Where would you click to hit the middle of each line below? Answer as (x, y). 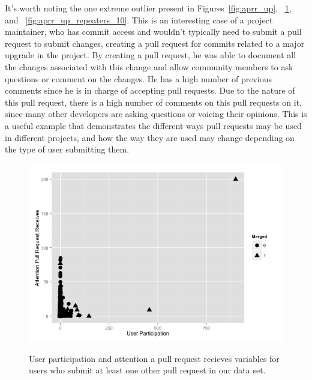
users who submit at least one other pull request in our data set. (147, 370)
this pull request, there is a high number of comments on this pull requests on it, (153, 102)
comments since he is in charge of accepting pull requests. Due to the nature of (150, 90)
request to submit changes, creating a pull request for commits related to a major (155, 43)
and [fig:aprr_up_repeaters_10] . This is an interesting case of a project (139, 20)
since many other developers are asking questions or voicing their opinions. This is (156, 114)
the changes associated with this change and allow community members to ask (149, 66)
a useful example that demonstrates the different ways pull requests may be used (153, 125)
